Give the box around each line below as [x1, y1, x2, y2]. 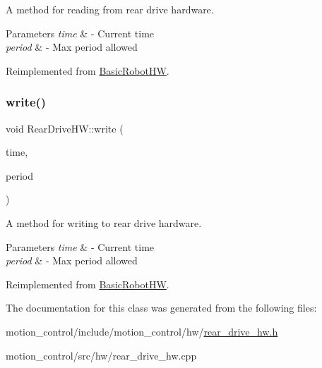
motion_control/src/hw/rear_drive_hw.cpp [6, 348, 197, 362]
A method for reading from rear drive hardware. [6, 2, 214, 16]
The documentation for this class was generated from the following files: [6, 300, 317, 315]
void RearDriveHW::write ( [6, 121, 124, 135]
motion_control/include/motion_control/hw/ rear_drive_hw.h [6, 324, 278, 338]
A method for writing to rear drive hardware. [6, 215, 202, 230]
